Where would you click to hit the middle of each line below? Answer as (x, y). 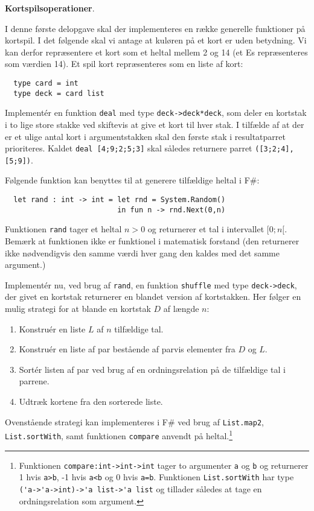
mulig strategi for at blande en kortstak (78, 309)
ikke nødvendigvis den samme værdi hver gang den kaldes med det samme (142, 252)
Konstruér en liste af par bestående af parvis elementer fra (127, 349)
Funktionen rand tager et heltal (63, 229)
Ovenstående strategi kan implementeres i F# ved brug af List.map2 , (134, 421)
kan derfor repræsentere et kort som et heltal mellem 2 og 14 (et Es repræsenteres (156, 52)
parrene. (34, 381)
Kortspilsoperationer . (50, 8)
